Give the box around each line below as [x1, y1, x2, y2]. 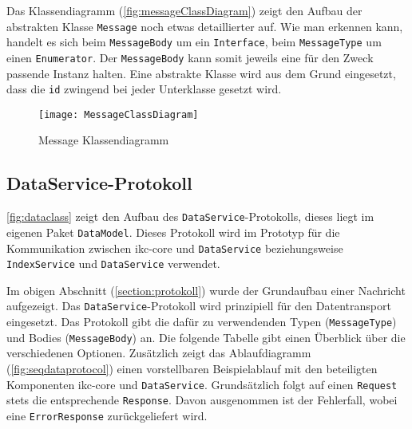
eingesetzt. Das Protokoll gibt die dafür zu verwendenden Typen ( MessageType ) [6, 313, 397, 330]
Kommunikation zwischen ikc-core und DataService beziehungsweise [6, 239, 343, 256]
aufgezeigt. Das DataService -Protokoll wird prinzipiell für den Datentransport [6, 297, 391, 314]
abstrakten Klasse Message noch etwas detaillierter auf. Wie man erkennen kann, [6, 18, 403, 34]
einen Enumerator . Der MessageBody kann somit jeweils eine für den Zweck [6, 49, 374, 65]
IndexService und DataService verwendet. [6, 255, 220, 272]
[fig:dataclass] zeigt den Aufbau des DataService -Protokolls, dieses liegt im [6, 208, 374, 225]
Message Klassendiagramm [38, 132, 169, 148]
